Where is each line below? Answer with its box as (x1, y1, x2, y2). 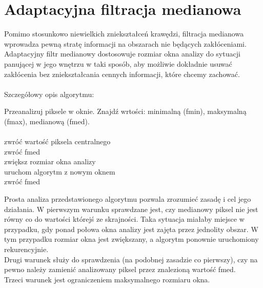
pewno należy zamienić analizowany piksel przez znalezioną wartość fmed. (4, 264, 236, 275)
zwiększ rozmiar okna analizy (4, 156, 96, 167)
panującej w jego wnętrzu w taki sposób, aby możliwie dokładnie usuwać (4, 58, 232, 69)
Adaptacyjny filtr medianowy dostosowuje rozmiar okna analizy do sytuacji (4, 48, 240, 59)
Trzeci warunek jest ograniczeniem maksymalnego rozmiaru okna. (4, 274, 210, 284)
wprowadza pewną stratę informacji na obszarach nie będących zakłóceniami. (4, 38, 247, 49)
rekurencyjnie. (4, 244, 49, 254)
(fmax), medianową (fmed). (4, 116, 90, 126)
